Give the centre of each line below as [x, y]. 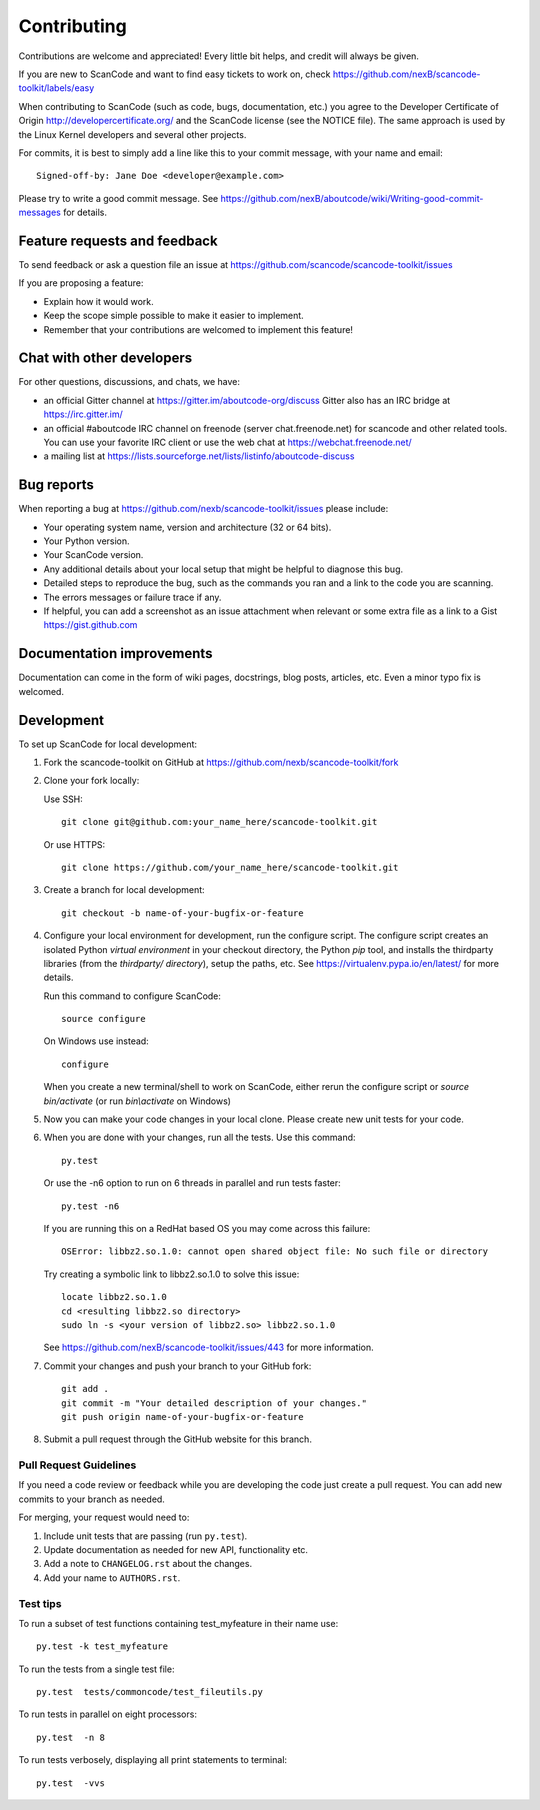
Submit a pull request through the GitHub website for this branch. [177, 1439]
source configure [103, 1019]
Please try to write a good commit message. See [118, 198]
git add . [85, 1389]
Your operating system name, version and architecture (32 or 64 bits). [187, 527]
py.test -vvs [70, 1783]
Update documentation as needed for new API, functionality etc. [176, 1549]
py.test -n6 [90, 1206]
